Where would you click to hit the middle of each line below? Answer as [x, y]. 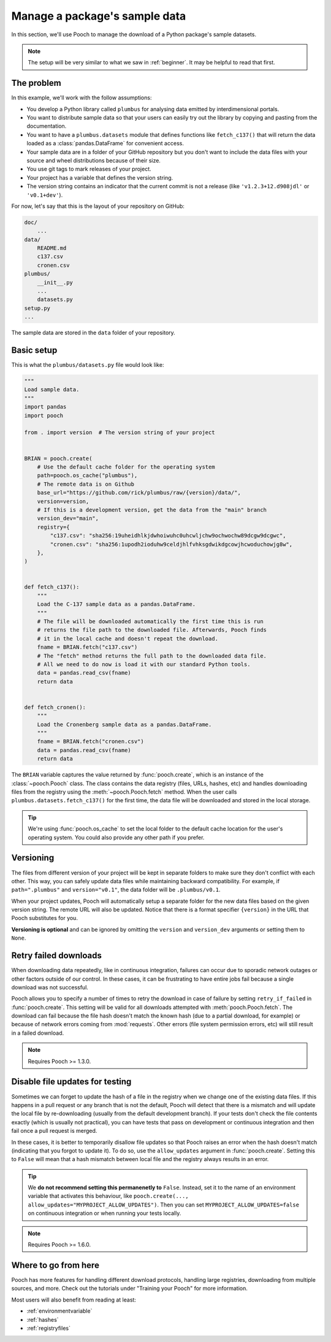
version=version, [63, 501]
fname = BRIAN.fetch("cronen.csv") [90, 742]
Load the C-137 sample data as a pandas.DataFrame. [116, 604]
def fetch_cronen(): [55, 707]
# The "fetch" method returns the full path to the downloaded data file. [152, 656]
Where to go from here [55, 1265]
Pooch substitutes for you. [44, 918]
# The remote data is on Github [86, 484]
